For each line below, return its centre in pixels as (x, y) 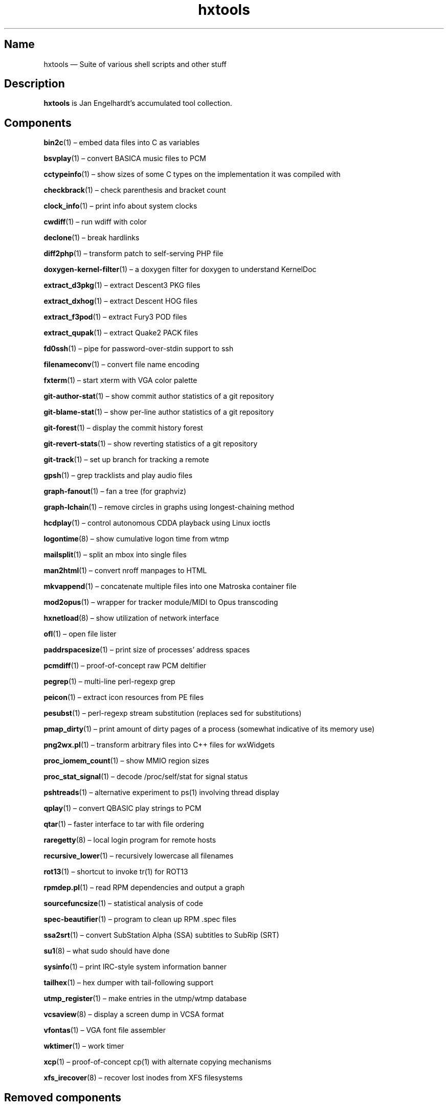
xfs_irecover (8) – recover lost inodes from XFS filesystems (143, 1078)
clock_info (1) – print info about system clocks (120, 206)
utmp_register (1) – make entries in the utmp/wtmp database (145, 999)
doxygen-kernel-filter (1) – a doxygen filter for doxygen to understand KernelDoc (180, 269)
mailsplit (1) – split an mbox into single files (115, 555)
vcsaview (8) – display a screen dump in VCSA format (134, 1014)
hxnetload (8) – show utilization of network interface (131, 618)
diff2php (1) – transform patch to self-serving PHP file (133, 254)
